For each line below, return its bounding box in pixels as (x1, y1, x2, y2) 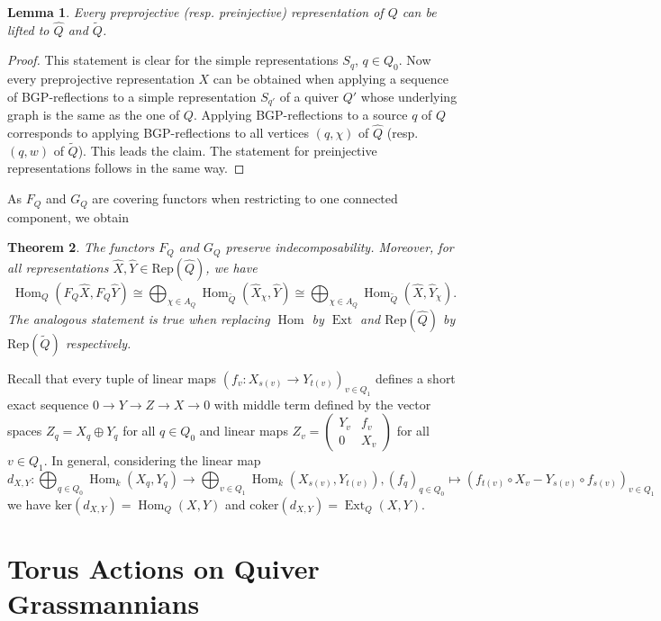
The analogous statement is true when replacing (7, 309, 270, 328)
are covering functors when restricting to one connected (92, 189, 398, 208)
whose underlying (360, 86, 457, 105)
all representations (7, 257, 109, 276)
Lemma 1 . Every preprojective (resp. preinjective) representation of (7, 3, 384, 21)
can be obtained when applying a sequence (213, 69, 448, 88)
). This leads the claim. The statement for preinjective (77, 140, 377, 159)
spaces (7, 421, 42, 440)
